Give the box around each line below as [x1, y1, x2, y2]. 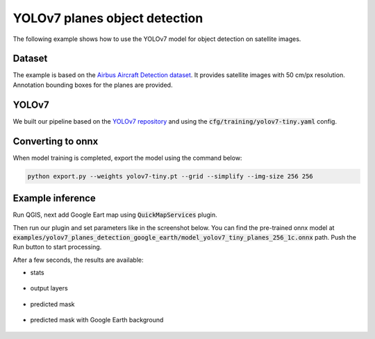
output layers [30, 284, 69, 292]
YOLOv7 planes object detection [12, 10, 203, 26]
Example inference [12, 192, 97, 204]
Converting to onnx [12, 135, 99, 147]
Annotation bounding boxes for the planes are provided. [12, 81, 173, 89]
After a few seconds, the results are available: [12, 256, 144, 264]
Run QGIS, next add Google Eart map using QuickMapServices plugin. [12, 210, 218, 219]
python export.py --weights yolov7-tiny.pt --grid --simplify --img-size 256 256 [27, 172, 314, 180]
